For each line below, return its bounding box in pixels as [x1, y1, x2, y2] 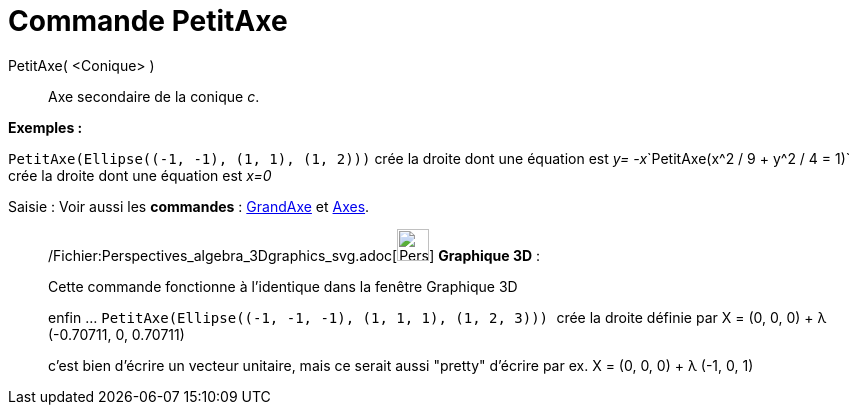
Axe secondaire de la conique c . [48, 87, 260, 105]
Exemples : [8, 118, 83, 136]
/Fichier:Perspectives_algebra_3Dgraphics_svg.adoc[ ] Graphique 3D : [48, 246, 541, 264]
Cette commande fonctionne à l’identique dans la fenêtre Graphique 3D [48, 277, 518, 295]
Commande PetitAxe [8, 4, 288, 38]
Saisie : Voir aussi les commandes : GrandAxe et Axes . [8, 197, 370, 215]
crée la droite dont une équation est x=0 [8, 166, 272, 184]
